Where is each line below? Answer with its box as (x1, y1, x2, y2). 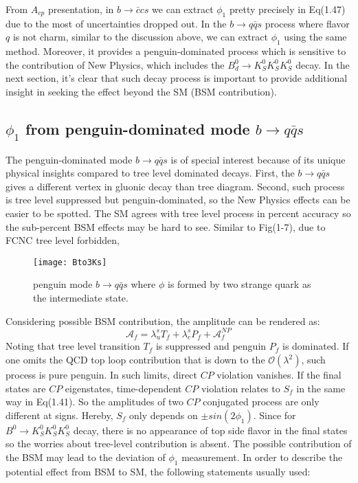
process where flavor (265, 16, 350, 30)
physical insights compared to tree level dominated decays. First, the (5, 166, 295, 180)
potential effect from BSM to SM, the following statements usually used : (5, 464, 311, 478)
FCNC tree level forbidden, (5, 233, 120, 247)
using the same (284, 30, 347, 44)
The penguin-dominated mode (5, 152, 133, 166)
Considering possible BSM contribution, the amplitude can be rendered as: (5, 313, 320, 328)
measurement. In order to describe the (181, 450, 343, 464)
